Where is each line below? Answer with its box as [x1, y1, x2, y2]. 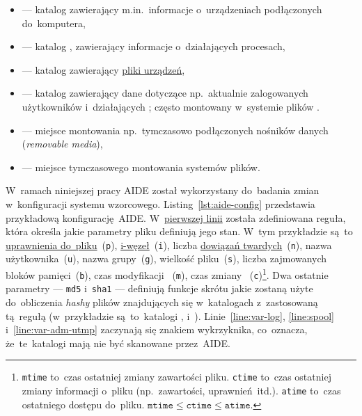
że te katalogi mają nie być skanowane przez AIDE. [6, 335, 230, 350]
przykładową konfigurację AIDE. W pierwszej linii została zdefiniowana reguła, [6, 210, 346, 225]
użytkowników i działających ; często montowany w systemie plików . [22, 99, 320, 113]
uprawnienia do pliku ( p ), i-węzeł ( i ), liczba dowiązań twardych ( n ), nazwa [6, 237, 332, 252]
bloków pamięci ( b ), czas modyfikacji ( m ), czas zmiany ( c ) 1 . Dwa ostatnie [6, 266, 329, 282]
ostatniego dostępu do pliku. [22, 397, 145, 411]
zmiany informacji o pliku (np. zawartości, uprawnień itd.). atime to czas [22, 383, 341, 398]
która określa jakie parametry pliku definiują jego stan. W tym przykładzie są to [6, 224, 353, 239]
